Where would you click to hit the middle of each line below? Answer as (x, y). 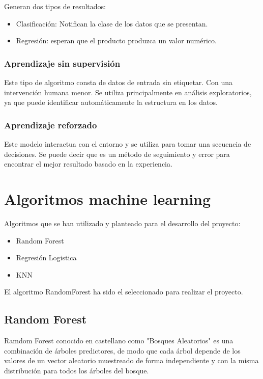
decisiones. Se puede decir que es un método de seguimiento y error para (117, 154)
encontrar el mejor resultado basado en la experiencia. (88, 164)
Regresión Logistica (46, 258)
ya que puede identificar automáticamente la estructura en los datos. (111, 102)
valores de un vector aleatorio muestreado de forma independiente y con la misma (131, 360)
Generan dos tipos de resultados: (55, 6)
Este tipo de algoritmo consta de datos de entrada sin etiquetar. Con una (119, 82)
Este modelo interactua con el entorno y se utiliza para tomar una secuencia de (128, 144)
